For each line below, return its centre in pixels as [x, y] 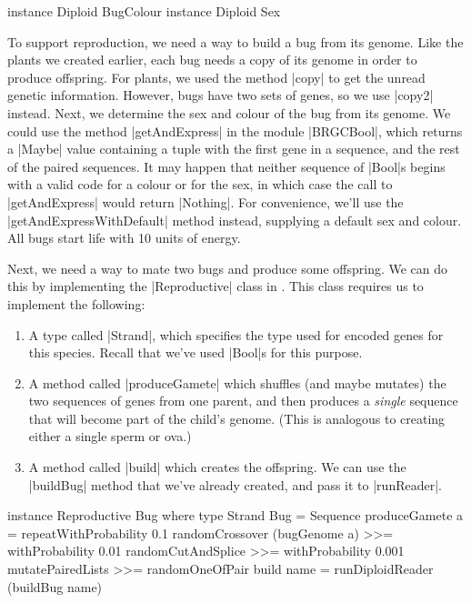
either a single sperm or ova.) [110, 436]
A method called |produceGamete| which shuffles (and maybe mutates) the [237, 382]
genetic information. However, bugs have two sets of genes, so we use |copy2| [220, 95]
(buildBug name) [55, 586]
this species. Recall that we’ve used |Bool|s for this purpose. [195, 352]
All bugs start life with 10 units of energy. [124, 238]
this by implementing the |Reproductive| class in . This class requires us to [215, 286]
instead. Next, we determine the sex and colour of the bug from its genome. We [229, 112]
